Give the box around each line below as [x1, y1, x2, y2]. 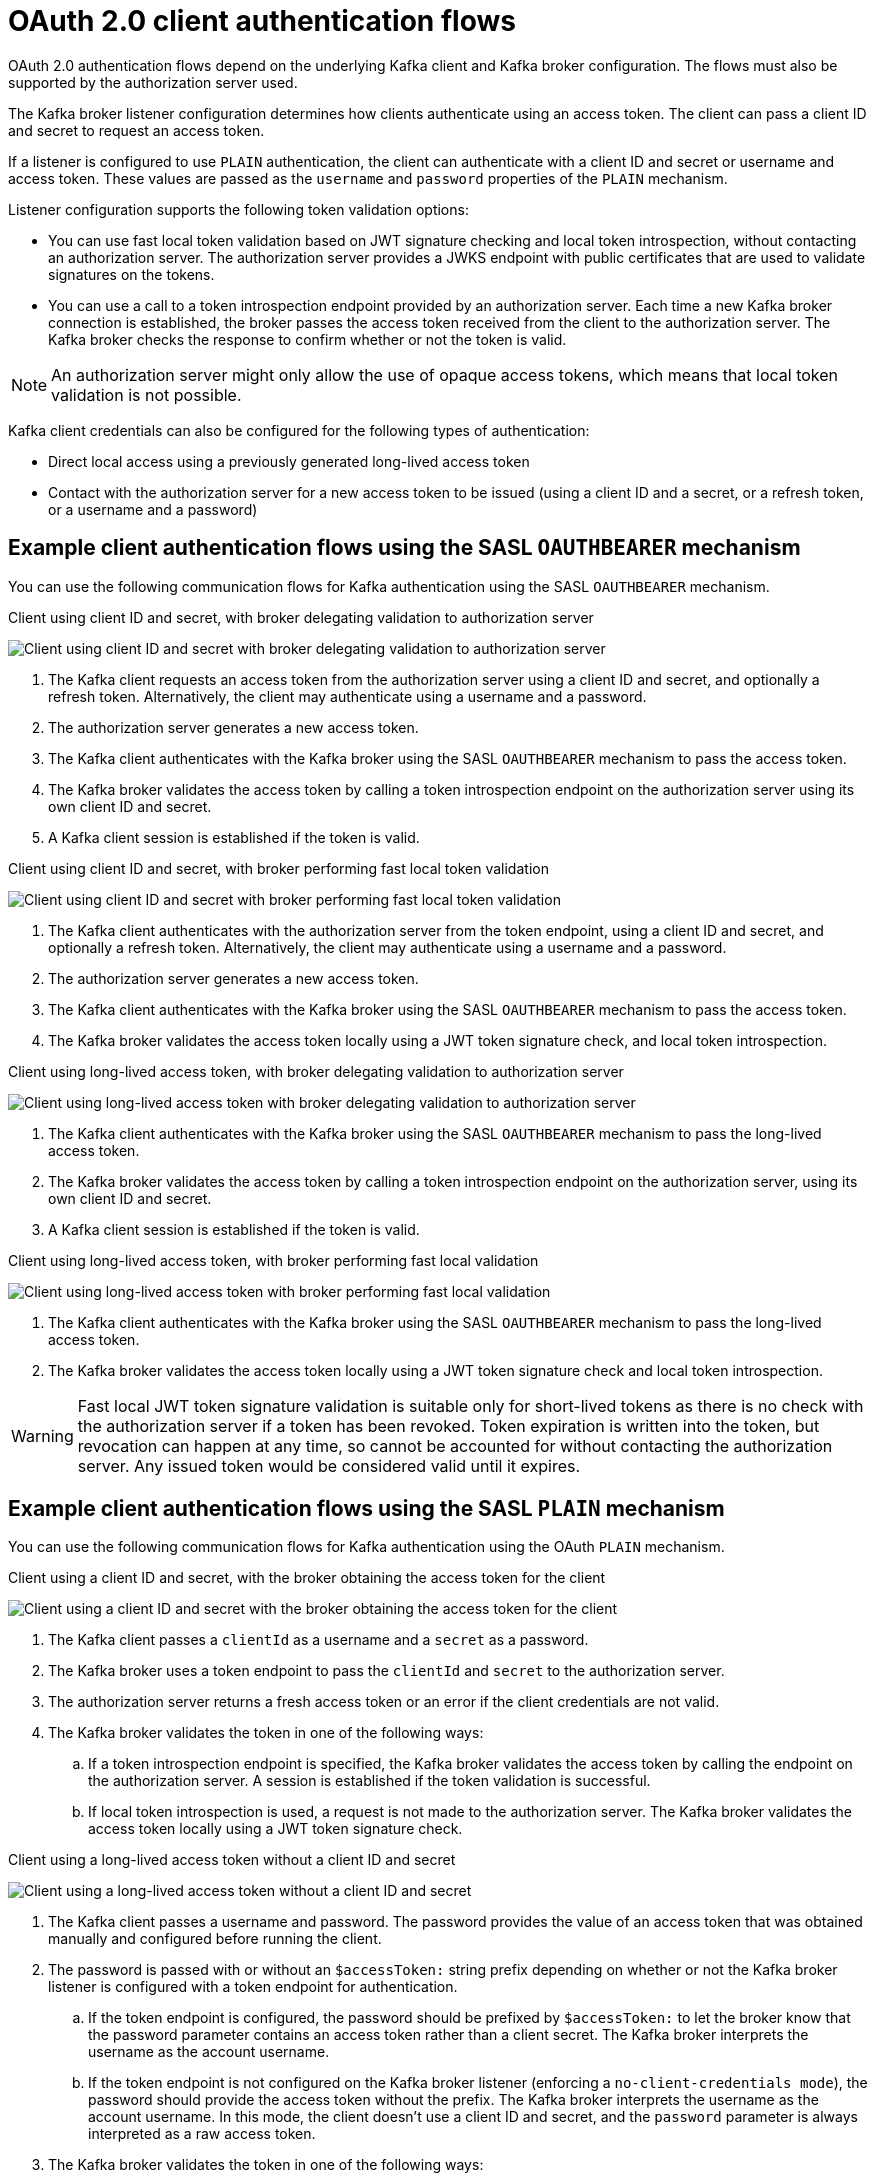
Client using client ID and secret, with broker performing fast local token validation [8, 859, 549, 877]
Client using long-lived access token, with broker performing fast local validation [8, 1251, 539, 1269]
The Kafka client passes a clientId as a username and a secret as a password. [48, 1631, 589, 1649]
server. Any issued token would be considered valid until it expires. [77, 1455, 581, 1476]
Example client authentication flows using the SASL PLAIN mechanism [8, 1496, 725, 1522]
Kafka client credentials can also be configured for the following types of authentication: [8, 421, 590, 439]
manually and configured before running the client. [48, 1930, 382, 1948]
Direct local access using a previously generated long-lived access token [48, 452, 530, 470]
